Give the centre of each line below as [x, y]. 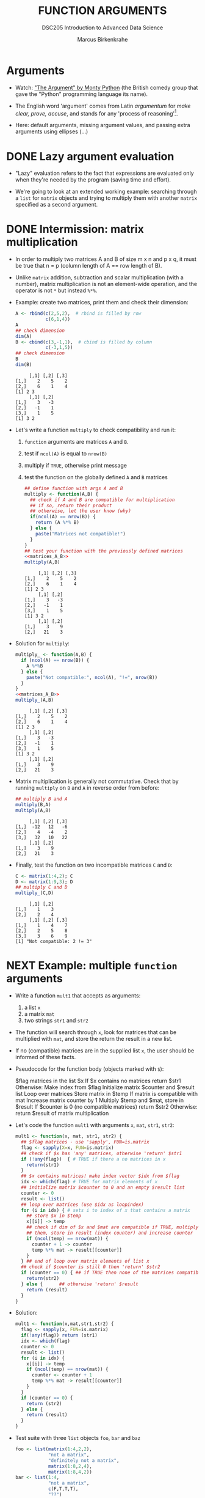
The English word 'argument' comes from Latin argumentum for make [103, 106]
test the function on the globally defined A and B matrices [96, 477]
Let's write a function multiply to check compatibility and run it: [95, 430]
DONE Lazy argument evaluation [90, 156]
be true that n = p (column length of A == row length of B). [88, 266]
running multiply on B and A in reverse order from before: [87, 788]
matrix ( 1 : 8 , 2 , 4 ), [70, 1466]
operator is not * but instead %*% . [56, 290]
